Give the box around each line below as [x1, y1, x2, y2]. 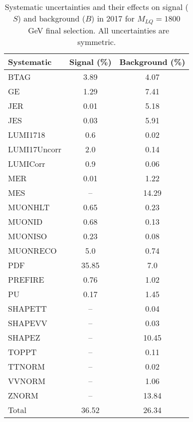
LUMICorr [8, 157, 45, 169]
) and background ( [17, 12, 85, 24]
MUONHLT [8, 201, 50, 213]
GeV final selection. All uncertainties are [28, 24, 170, 36]
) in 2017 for [91, 12, 135, 24]
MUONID [8, 215, 43, 227]
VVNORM [8, 375, 45, 387]
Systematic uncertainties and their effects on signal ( [4, 1, 189, 12]
